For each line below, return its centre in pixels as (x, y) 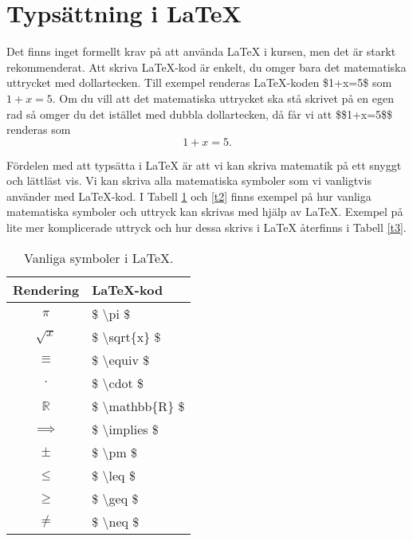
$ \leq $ (114, 475)
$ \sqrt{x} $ (126, 336)
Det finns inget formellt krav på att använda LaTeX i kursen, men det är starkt (201, 51)
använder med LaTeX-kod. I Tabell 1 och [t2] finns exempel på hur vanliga (189, 196)
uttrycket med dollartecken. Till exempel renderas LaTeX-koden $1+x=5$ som (199, 82)
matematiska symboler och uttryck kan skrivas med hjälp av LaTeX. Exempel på (205, 212)
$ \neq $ (116, 521)
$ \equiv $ (121, 359)
